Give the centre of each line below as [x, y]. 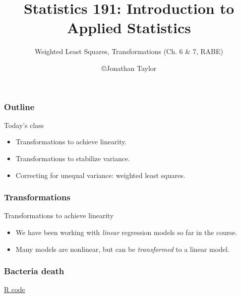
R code [15, 289]
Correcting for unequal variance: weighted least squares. [100, 175]
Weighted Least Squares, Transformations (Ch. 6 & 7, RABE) [129, 51]
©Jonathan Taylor [129, 68]
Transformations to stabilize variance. [73, 158]
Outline [19, 106]
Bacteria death [34, 271]
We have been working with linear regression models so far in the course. [126, 232]
